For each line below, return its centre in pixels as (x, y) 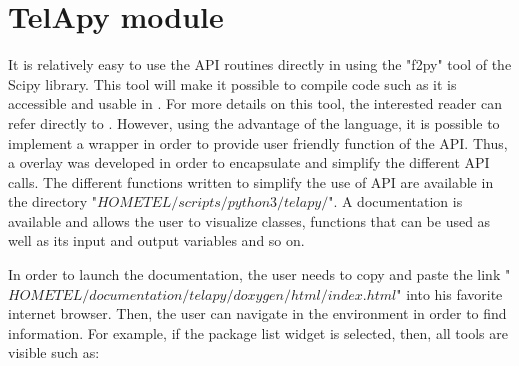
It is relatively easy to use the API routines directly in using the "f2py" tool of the (260, 64)
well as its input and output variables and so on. (156, 240)
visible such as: (54, 352)
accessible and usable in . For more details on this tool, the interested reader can (255, 103)
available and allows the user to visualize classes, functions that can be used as (249, 220)
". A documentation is (395, 201)
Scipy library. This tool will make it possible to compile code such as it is (232, 83)
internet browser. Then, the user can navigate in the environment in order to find (257, 313)
